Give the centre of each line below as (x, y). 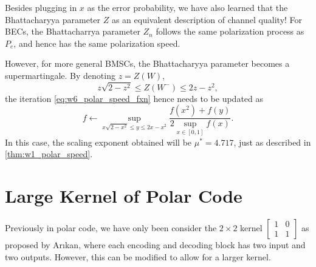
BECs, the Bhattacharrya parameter (73, 31)
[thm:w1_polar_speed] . (49, 154)
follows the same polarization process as (230, 31)
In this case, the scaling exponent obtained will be (98, 142)
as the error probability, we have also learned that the (187, 7)
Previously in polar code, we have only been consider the (111, 227)
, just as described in (272, 142)
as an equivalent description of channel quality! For (207, 19)
